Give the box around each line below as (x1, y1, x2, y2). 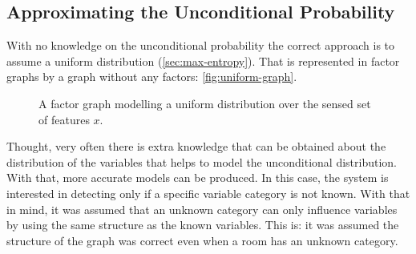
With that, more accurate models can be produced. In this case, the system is (6, 169, 389, 186)
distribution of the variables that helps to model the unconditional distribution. (6, 153, 398, 170)
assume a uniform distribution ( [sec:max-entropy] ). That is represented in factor (6, 52, 400, 69)
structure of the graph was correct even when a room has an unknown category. (6, 232, 398, 248)
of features (38, 111, 90, 127)
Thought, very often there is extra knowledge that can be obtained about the (6, 138, 386, 155)
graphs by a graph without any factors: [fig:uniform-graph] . (6, 68, 297, 85)
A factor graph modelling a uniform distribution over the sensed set (38, 95, 371, 111)
